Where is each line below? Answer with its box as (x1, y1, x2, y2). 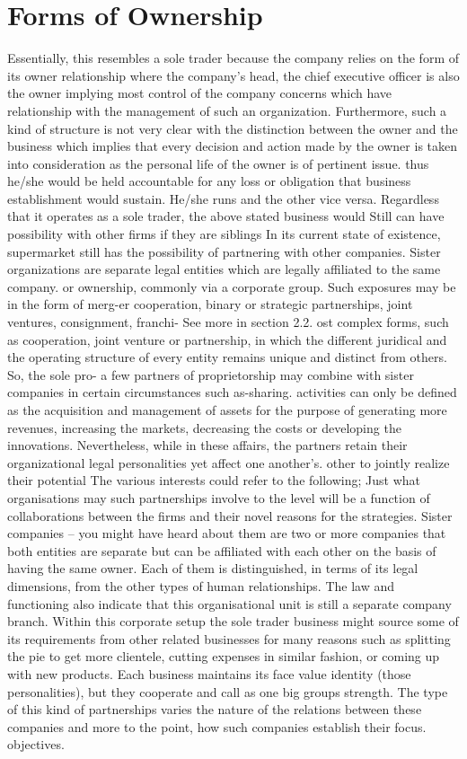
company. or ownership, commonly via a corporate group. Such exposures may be (7, 277, 456, 296)
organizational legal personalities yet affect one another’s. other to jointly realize (7, 453, 450, 472)
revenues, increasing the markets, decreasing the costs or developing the (7, 418, 401, 437)
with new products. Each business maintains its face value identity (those (7, 664, 411, 683)
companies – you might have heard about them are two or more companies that (7, 524, 446, 543)
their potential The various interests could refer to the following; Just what (7, 471, 420, 490)
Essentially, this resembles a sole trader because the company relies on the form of (7, 49, 460, 67)
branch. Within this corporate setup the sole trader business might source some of (7, 612, 459, 631)
